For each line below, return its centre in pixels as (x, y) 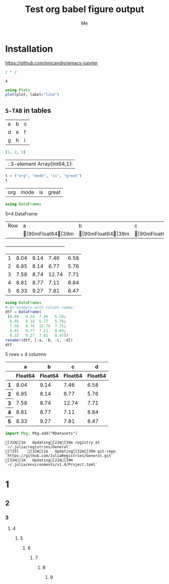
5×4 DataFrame (21, 214)
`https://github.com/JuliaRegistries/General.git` (59, 456)
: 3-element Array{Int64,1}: (40, 164)
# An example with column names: (40, 307)
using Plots (18, 90)
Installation (29, 49)
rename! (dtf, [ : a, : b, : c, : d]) (39, 340)
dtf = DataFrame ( (23, 312)
